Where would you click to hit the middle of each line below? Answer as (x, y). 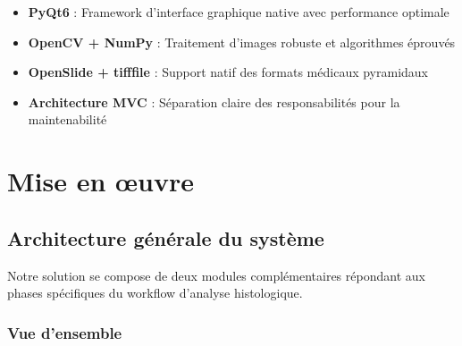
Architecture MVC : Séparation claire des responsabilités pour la (214, 101)
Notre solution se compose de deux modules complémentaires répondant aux (216, 275)
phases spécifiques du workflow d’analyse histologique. (155, 293)
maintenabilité (67, 119)
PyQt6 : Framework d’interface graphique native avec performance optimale (239, 12)
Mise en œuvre (101, 181)
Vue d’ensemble (65, 332)
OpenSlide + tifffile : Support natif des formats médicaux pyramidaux (228, 72)
